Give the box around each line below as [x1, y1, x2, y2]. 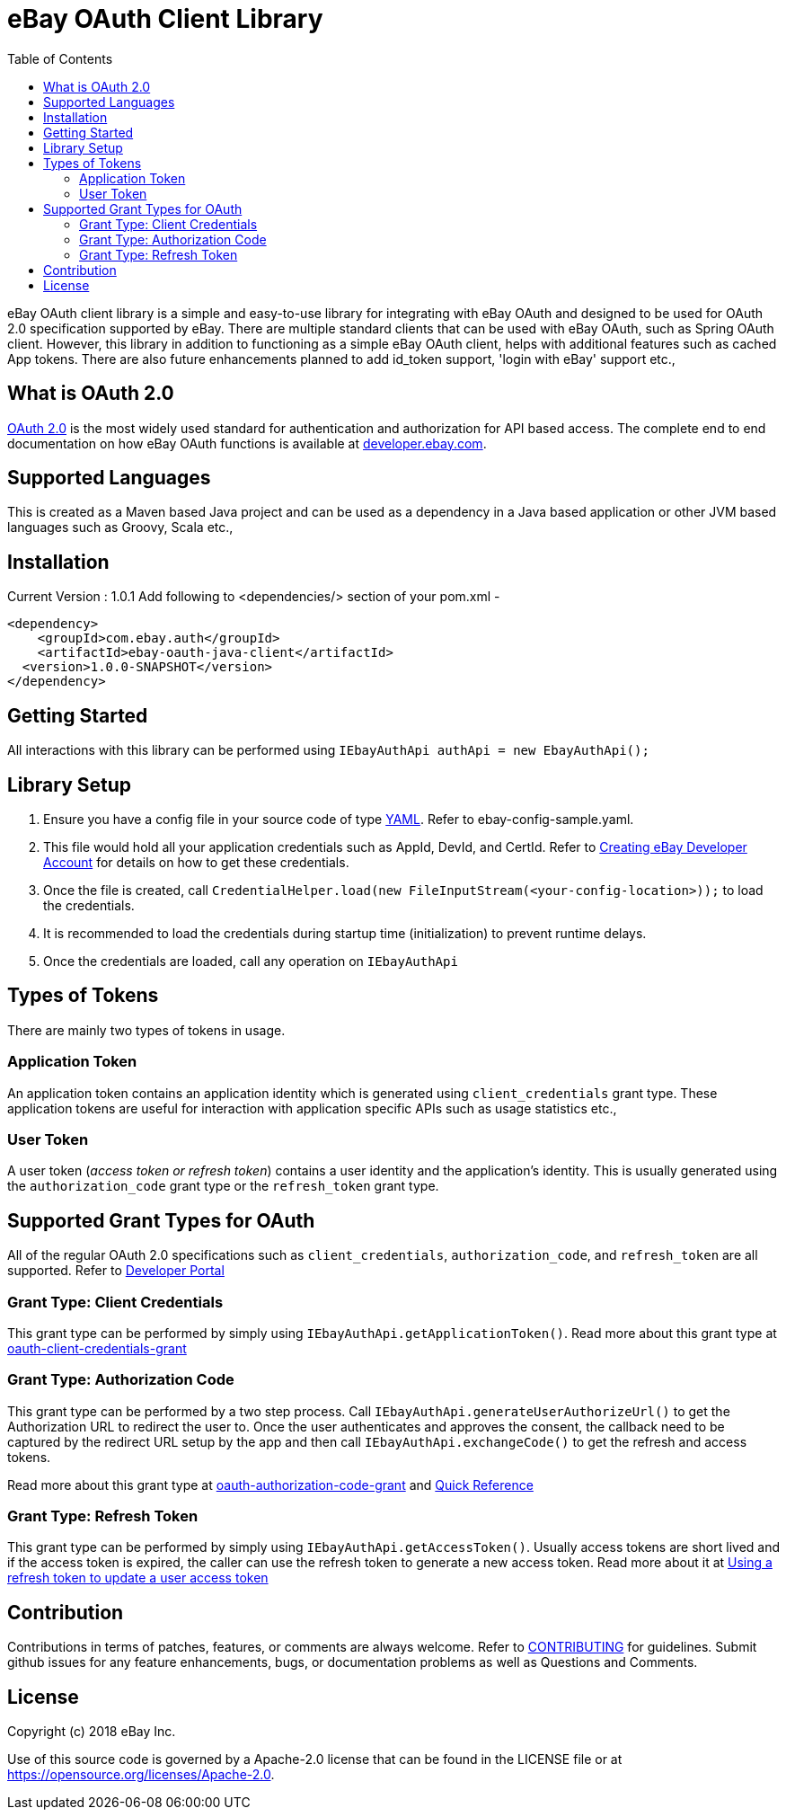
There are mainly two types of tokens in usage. [7, 1022, 286, 1038]
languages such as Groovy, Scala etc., [7, 519, 234, 536]
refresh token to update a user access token [7, 1570, 269, 1586]
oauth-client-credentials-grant [7, 1340, 187, 1356]
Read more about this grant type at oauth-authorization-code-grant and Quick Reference [7, 1476, 534, 1493]
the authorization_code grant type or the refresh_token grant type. [7, 1178, 439, 1194]
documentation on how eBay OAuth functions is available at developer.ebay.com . [7, 435, 487, 451]
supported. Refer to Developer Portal [7, 1263, 225, 1279]
